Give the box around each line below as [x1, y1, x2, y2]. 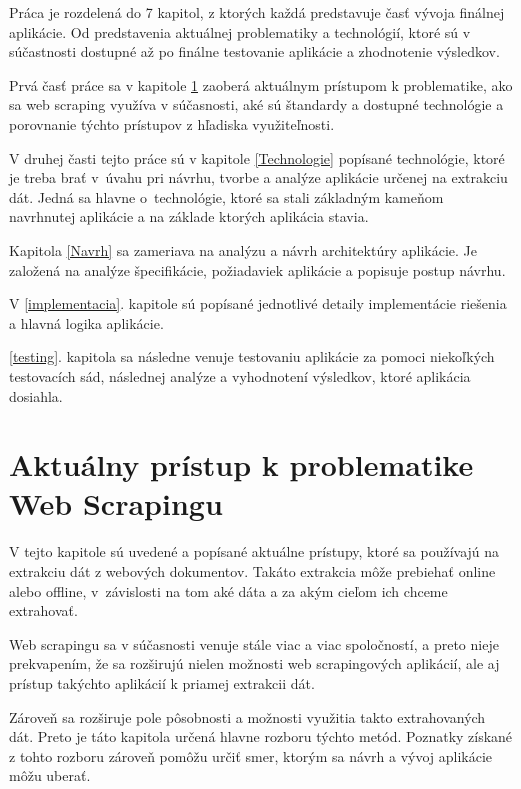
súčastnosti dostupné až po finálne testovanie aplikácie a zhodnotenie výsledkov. [9, 41, 500, 62]
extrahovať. [9, 600, 78, 621]
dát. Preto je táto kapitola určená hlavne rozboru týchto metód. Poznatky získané [9, 726, 513, 747]
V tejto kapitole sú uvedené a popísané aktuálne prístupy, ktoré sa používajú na [9, 541, 500, 562]
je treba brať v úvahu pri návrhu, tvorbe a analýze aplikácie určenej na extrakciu [9, 167, 508, 188]
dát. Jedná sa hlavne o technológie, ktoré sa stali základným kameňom [9, 186, 444, 207]
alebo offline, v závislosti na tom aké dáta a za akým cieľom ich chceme [9, 580, 448, 601]
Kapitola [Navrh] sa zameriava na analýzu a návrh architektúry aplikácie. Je [9, 239, 477, 260]
